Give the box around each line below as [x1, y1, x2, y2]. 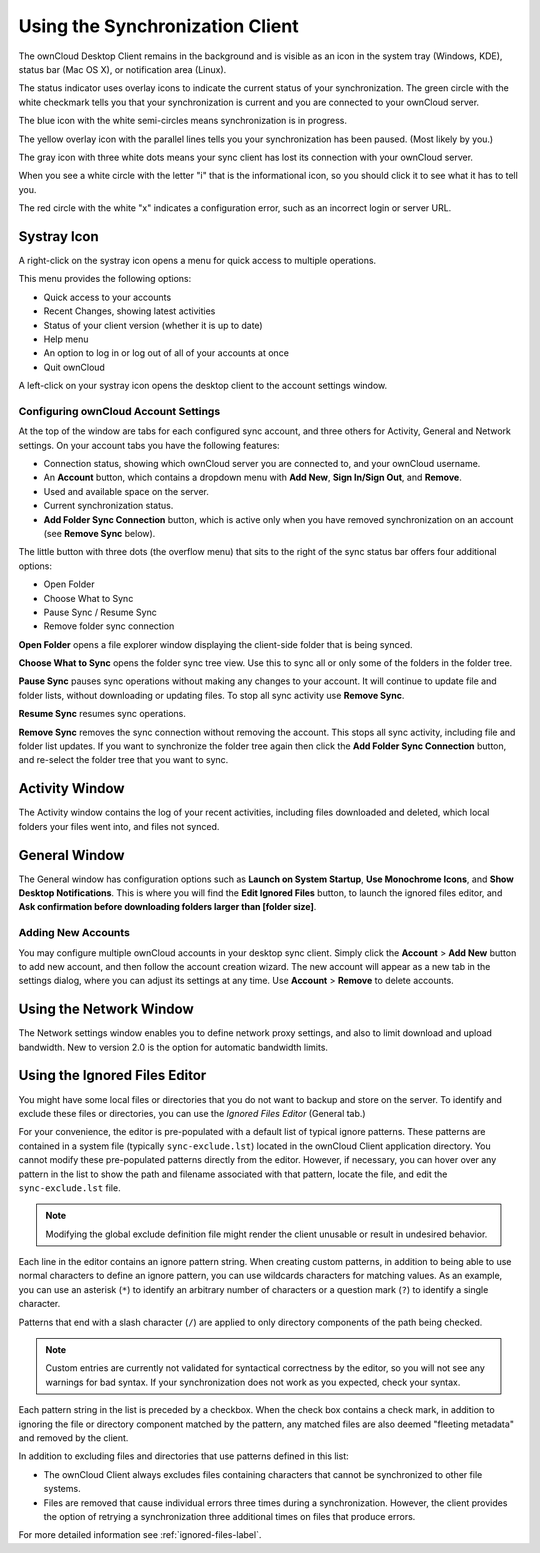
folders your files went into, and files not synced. [18, 820, 220, 832]
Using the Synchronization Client [18, 15, 299, 37]
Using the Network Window [18, 1001, 194, 1018]
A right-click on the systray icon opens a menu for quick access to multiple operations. [18, 254, 377, 266]
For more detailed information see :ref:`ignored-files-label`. [18, 1529, 262, 1541]
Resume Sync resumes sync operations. [18, 708, 187, 720]
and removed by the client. [18, 1431, 129, 1444]
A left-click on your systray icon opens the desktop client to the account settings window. [18, 380, 388, 392]
